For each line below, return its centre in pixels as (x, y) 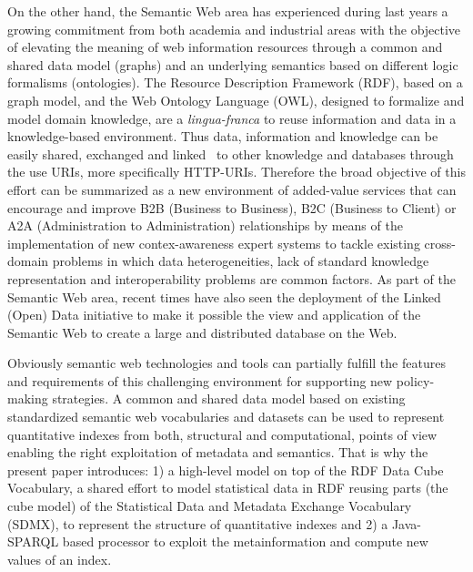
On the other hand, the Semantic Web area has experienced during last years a (228, 11)
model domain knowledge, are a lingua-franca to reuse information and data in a (232, 118)
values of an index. (60, 559)
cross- (440, 243)
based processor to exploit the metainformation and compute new (245, 541)
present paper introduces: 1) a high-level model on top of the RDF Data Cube (226, 470)
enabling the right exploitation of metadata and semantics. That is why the (218, 452)
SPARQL (33, 541)
